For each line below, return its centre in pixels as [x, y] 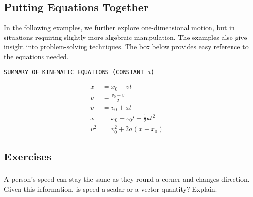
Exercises [28, 156]
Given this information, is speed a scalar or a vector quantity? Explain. [111, 188]
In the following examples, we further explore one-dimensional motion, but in [119, 28]
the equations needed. [36, 56]
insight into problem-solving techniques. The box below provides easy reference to [126, 47]
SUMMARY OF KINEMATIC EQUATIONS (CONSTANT [74, 72]
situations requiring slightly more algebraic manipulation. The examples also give [126, 37]
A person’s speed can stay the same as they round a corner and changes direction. [127, 179]
